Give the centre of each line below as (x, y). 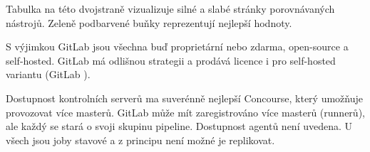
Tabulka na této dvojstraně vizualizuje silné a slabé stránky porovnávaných (170, 9)
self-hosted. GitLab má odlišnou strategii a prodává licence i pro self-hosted (171, 60)
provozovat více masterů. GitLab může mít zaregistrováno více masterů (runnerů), (185, 112)
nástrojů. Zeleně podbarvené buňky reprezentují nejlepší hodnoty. (149, 22)
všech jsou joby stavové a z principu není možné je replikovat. (140, 140)
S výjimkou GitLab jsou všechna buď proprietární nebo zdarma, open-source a (177, 47)
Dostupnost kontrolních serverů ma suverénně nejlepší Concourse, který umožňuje (185, 98)
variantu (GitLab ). (48, 74)
